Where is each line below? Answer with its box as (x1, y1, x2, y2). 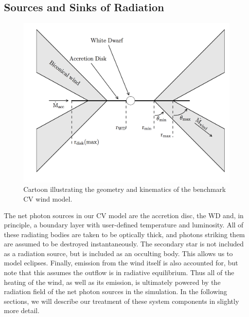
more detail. (4, 305, 40, 316)
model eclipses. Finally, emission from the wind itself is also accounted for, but (4, 258, 238, 268)
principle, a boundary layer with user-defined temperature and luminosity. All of (4, 220, 244, 230)
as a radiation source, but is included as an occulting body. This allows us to (4, 248, 233, 258)
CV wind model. (23, 193, 72, 204)
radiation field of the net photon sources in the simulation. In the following (4, 286, 227, 297)
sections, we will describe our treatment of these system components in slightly (4, 296, 239, 306)
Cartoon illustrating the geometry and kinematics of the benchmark (23, 184, 226, 194)
